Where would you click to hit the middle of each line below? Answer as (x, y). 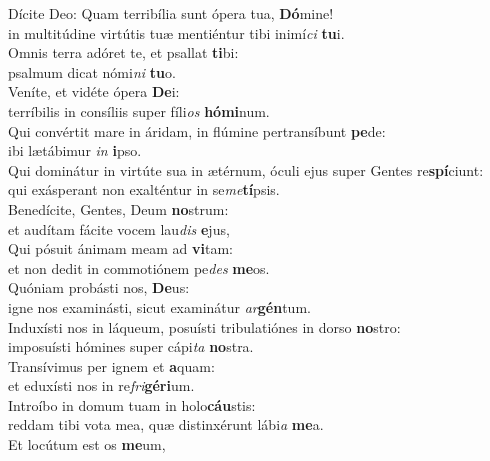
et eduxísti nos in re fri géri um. (101, 385)
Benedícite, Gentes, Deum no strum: (118, 208)
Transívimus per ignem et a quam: (111, 365)
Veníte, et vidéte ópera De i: (94, 91)
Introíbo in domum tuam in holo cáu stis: (132, 404)
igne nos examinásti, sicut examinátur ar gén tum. (159, 306)
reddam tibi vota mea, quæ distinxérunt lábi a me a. (166, 424)
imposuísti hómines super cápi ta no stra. (131, 346)
